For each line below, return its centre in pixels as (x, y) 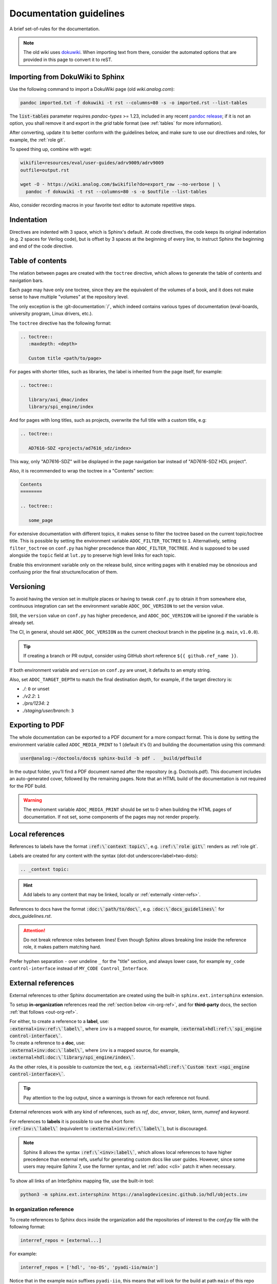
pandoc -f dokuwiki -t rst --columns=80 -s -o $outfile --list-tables (116, 192)
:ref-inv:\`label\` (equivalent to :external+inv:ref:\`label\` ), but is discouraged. (108, 1128)
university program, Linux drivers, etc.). (51, 314)
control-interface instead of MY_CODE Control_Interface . (79, 969)
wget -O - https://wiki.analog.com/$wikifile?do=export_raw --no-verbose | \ (120, 184)
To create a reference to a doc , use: (47, 1043)
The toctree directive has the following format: (60, 323)
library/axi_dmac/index (58, 400)
